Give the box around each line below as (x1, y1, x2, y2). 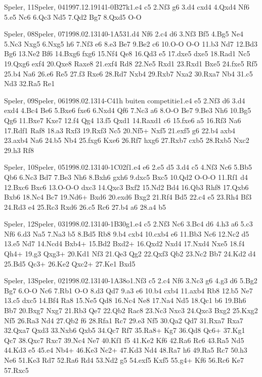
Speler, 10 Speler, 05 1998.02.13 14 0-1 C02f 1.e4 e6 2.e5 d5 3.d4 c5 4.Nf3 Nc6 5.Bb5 (4, 162, 252, 172)
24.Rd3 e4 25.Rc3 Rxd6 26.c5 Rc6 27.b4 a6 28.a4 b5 (4, 201, 166, 212)
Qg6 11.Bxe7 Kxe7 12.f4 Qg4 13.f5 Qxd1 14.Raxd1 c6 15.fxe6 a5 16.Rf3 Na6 (4, 115, 241, 125)
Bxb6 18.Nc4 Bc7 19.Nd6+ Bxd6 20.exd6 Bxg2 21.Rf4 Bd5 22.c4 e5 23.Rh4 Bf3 (4, 192, 252, 202)
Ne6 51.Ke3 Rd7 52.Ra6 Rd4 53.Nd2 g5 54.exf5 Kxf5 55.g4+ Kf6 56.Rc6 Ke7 (4, 355, 244, 365)
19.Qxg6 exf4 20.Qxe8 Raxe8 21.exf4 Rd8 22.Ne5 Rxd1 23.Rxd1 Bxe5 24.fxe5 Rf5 (4, 58, 257, 68)
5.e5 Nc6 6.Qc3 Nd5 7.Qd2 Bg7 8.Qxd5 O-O (4, 11, 142, 22)
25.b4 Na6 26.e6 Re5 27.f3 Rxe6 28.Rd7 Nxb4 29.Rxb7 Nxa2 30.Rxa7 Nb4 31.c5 (4, 68, 253, 79)
